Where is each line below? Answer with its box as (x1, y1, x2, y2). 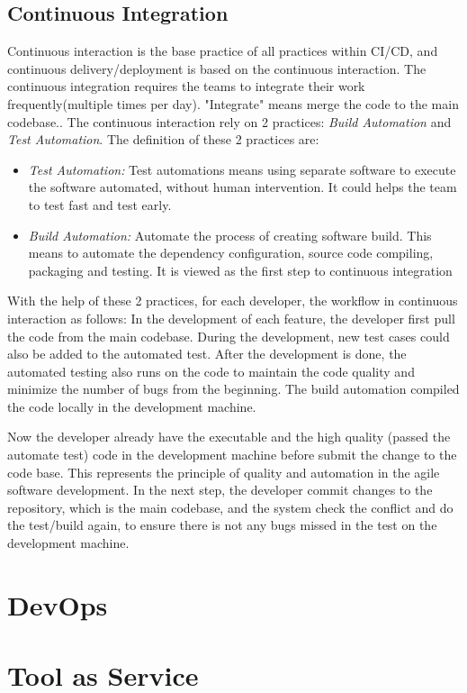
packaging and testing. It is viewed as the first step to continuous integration (28, 260, 453, 279)
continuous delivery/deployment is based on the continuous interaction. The (7, 59, 427, 78)
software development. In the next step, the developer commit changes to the (7, 480, 433, 499)
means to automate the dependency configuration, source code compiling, (28, 243, 434, 262)
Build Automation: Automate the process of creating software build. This (28, 225, 432, 244)
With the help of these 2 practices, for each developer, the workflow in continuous (7, 291, 458, 310)
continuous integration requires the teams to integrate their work (7, 77, 365, 96)
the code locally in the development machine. (7, 397, 256, 415)
